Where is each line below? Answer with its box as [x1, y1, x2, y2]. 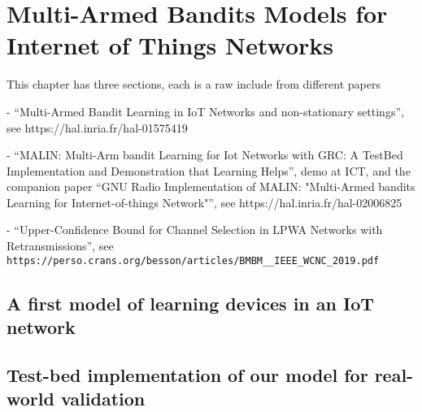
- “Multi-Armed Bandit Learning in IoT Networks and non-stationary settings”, [7, 102, 404, 119]
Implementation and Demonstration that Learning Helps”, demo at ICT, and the [7, 162, 411, 179]
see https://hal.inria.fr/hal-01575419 [7, 119, 188, 136]
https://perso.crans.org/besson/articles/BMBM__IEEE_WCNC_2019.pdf [7, 254, 380, 267]
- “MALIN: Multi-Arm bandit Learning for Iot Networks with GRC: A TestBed [7, 146, 403, 163]
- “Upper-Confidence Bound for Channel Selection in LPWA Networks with [7, 221, 383, 238]
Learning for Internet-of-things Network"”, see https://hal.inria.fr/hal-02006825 [7, 193, 402, 210]
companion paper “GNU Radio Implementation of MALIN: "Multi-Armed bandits [7, 178, 415, 195]
